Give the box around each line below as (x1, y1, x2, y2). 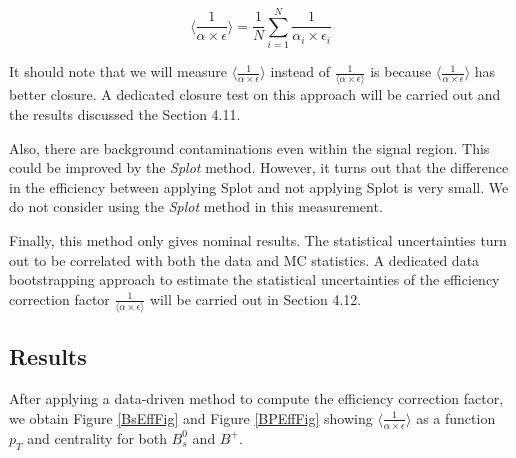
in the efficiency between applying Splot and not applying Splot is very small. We (9, 176, 509, 197)
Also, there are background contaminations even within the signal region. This (9, 137, 490, 158)
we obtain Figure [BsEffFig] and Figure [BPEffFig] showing (9, 407, 373, 428)
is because (370, 61, 432, 82)
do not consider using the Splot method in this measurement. (9, 196, 383, 217)
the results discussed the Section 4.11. (9, 104, 241, 125)
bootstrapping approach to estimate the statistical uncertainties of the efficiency (9, 269, 500, 290)
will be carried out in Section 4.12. (150, 288, 362, 309)
